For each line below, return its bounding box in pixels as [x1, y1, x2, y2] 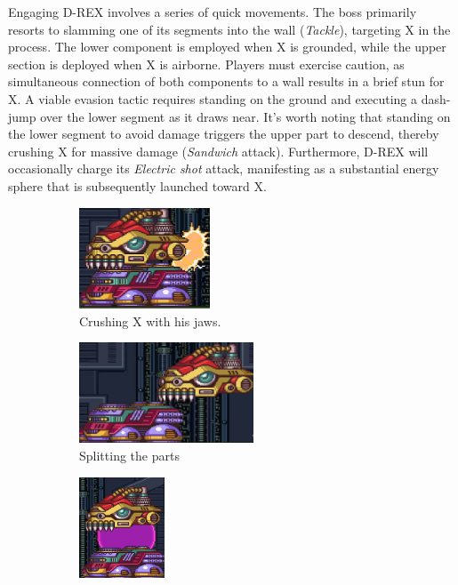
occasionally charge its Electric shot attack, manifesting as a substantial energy [8, 159, 439, 178]
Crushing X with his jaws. [79, 311, 221, 330]
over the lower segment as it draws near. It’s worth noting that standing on [40, 107, 451, 125]
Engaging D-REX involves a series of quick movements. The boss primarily [8, 3, 417, 20]
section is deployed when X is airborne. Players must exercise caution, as [8, 54, 405, 73]
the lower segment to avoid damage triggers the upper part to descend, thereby [8, 124, 439, 143]
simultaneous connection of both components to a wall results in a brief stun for [8, 72, 445, 91]
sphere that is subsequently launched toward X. [8, 176, 267, 195]
